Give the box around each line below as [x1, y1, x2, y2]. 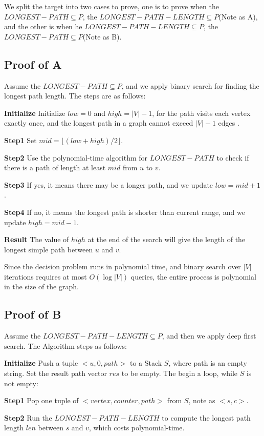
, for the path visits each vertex [152, 107, 251, 118]
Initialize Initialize [4, 107, 65, 118]
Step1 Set [4, 134, 37, 145]
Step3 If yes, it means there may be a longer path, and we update [4, 179, 213, 190]
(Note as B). [82, 31, 122, 42]
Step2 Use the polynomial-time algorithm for [4, 152, 148, 163]
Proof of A [4, 56, 62, 72]
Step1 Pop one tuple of [4, 395, 79, 406]
